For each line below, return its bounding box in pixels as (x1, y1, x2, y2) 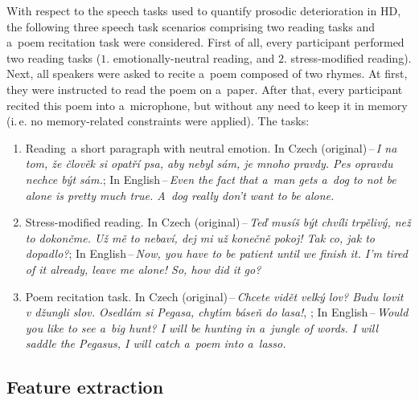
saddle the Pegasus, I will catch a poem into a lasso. (25, 335, 286, 352)
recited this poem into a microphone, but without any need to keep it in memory (6, 96, 408, 113)
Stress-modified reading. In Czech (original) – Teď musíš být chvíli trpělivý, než (25, 214, 411, 231)
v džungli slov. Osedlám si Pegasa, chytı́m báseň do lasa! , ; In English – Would (25, 304, 409, 320)
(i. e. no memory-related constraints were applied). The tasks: (6, 112, 310, 129)
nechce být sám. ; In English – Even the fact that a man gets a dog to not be (25, 170, 396, 187)
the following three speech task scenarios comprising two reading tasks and (6, 18, 375, 35)
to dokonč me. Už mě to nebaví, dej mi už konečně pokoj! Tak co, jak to (25, 229, 375, 246)
